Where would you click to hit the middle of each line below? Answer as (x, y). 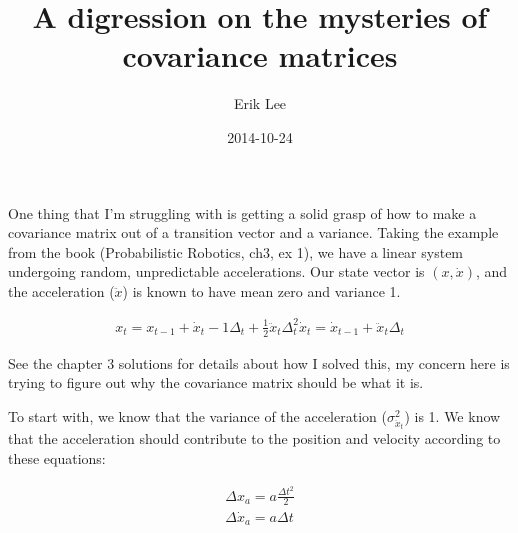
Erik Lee (260, 103)
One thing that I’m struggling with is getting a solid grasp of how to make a (242, 212)
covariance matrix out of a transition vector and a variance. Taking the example (253, 232)
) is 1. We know (452, 416)
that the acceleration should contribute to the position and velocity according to (254, 438)
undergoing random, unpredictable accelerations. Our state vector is (216, 271)
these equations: (57, 457)
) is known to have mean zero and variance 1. (261, 290)
